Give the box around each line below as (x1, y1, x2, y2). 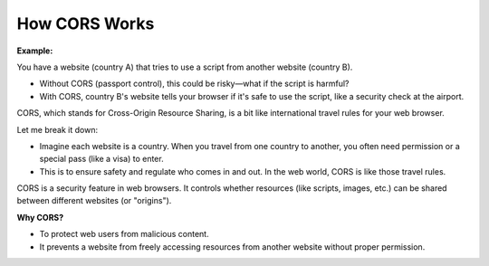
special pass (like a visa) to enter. (39, 154, 164, 165)
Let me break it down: (16, 124, 99, 135)
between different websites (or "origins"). (16, 195, 172, 206)
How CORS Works (16, 14, 155, 33)
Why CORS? (16, 212, 64, 223)
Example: (16, 45, 53, 56)
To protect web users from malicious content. (39, 229, 209, 240)
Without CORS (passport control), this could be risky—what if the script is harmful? (39, 78, 350, 90)
